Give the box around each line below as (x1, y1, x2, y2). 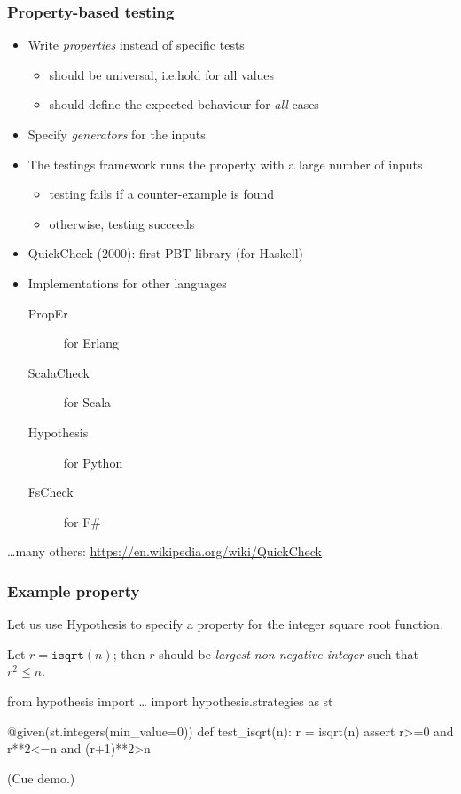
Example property (7, 579, 140, 601)
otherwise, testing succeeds (49, 214, 195, 232)
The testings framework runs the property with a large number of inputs (27, 154, 423, 173)
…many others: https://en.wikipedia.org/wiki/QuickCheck (7, 542, 322, 561)
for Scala (63, 393, 112, 412)
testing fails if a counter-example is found (49, 185, 275, 203)
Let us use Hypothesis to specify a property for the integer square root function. (7, 615, 443, 633)
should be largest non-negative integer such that (159, 644, 418, 663)
